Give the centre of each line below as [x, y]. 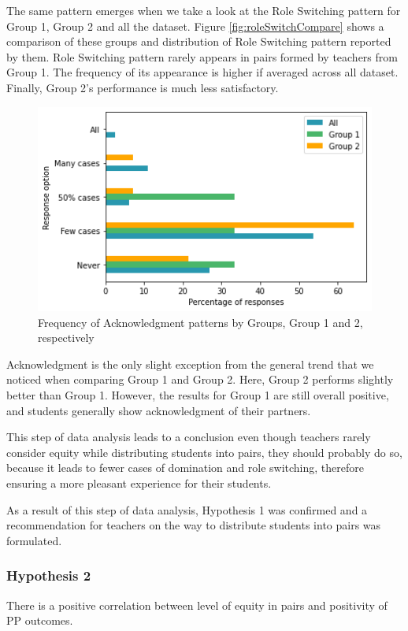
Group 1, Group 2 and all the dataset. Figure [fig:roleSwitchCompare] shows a [195, 26]
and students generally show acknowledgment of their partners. [159, 410]
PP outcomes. [40, 620]
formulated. [34, 540]
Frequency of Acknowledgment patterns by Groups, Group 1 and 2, [200, 322]
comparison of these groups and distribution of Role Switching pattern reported [199, 41]
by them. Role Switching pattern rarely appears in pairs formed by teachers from [202, 56]
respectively [66, 338]
